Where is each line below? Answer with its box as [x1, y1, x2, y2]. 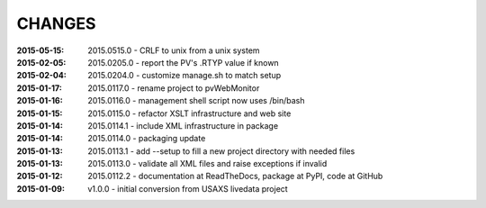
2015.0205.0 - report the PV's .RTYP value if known [87, 57, 279, 68]
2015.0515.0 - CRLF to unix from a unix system [87, 45, 260, 56]
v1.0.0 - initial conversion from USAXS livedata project [87, 183, 288, 194]
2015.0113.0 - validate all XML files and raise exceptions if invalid [87, 158, 328, 169]
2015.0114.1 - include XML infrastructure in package [87, 120, 279, 131]
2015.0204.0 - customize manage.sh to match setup [87, 70, 282, 81]
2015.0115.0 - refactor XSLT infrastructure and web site [87, 108, 292, 119]
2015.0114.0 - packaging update [87, 133, 206, 144]
